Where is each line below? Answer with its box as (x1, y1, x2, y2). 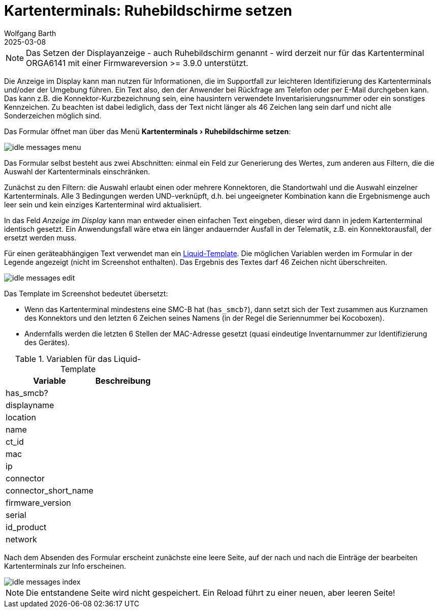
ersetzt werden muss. (4, 233, 77, 242)
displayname (6, 400, 54, 410)
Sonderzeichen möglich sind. (4, 111, 102, 120)
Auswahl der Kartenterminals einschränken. (4, 167, 150, 176)
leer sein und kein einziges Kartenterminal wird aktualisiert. (4, 200, 202, 209)
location (6, 412, 36, 422)
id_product (6, 522, 47, 532)
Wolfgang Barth (4, 28, 56, 38)
